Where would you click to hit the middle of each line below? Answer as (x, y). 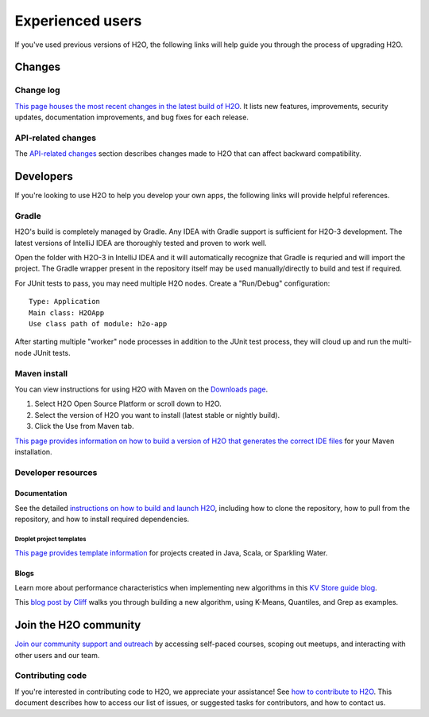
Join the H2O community (78, 625)
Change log (37, 90)
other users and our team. (57, 655)
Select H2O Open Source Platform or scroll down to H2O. (128, 404)
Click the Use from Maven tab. (84, 427)
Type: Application (65, 302)
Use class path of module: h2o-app (98, 324)
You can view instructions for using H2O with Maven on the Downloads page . (141, 389)
